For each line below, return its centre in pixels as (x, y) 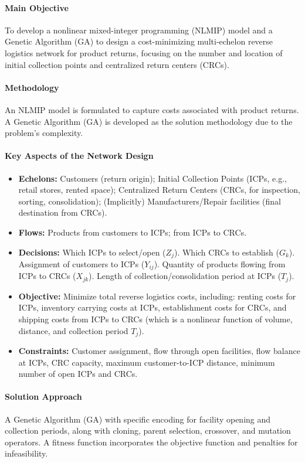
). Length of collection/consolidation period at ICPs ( (185, 276)
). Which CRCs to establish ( (226, 252)
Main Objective (37, 7)
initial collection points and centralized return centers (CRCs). (117, 64)
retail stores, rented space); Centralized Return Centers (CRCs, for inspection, (159, 190)
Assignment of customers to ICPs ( (82, 263)
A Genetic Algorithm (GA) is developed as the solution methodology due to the (149, 121)
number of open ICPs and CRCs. (78, 374)
